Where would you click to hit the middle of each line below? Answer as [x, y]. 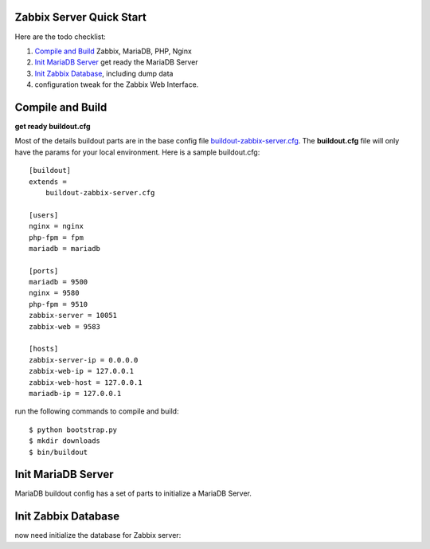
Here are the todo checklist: [61, 37]
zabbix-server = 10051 [73, 316]
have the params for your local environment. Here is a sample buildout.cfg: [137, 152]
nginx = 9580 [54, 293]
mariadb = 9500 [59, 282]
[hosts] [44, 349]
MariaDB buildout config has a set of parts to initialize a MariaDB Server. [133, 493]
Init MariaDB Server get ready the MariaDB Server [116, 62]
